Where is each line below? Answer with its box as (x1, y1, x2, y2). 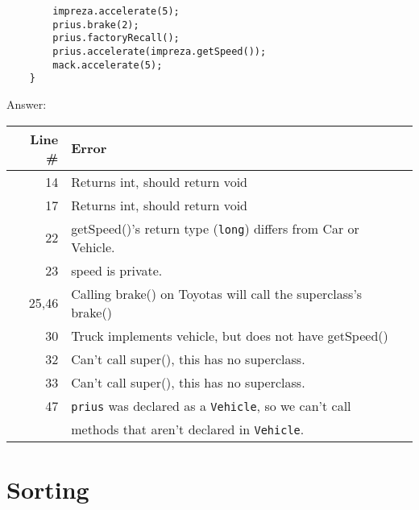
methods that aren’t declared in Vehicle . (71, 419, 305, 438)
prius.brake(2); (52, 19, 139, 31)
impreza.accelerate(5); (52, 6, 180, 17)
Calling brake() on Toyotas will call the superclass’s (71, 284, 363, 303)
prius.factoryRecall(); (52, 32, 180, 44)
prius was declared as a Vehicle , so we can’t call (71, 396, 351, 415)
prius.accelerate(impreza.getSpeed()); (52, 45, 267, 57)
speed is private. (71, 260, 163, 280)
